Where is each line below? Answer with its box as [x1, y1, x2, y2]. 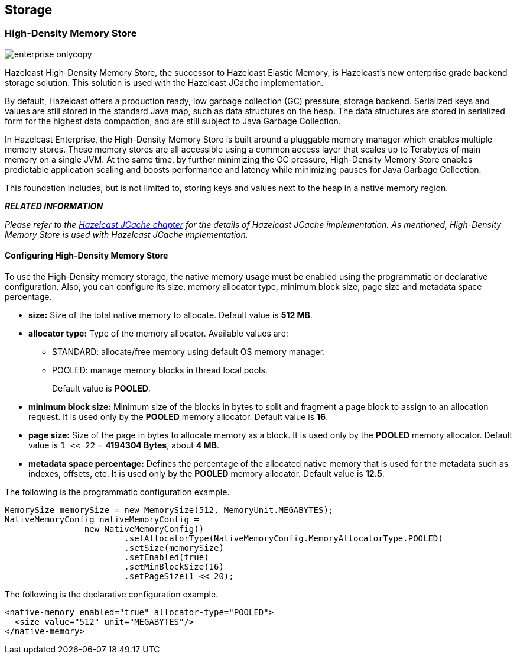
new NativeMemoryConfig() [84, 524, 204, 534]
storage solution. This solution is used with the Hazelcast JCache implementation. [5, 77, 324, 88]
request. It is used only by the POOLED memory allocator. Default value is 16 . [28, 412, 329, 422]
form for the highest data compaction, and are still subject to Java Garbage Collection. [5, 115, 341, 126]
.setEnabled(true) [124, 553, 209, 563]
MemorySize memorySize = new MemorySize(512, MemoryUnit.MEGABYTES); [5, 505, 334, 515]
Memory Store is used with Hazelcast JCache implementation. [5, 229, 248, 240]
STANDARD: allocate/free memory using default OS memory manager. [52, 347, 326, 357]
